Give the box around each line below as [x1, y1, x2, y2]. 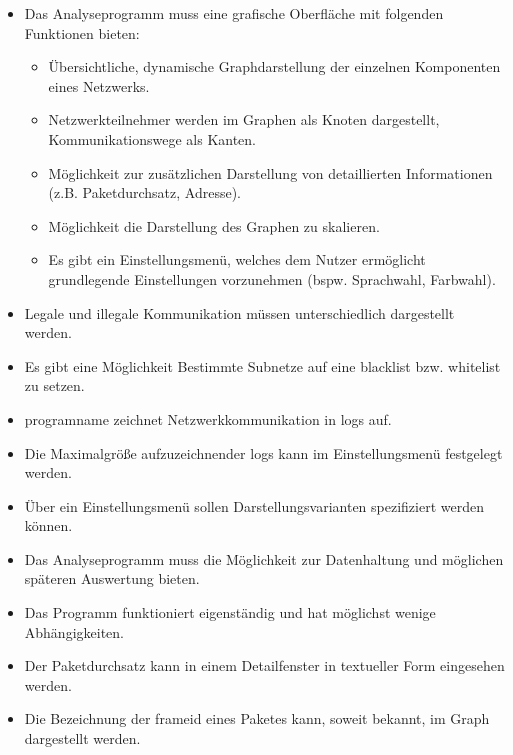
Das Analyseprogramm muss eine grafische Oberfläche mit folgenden [24, 3, 444, 23]
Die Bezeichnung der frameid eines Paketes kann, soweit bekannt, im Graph [24, 708, 490, 729]
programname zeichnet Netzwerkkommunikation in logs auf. [24, 408, 392, 429]
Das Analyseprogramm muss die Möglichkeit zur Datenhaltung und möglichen [24, 548, 504, 569]
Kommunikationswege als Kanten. [48, 128, 257, 149]
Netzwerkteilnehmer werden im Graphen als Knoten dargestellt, [48, 109, 440, 130]
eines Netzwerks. [48, 75, 150, 96]
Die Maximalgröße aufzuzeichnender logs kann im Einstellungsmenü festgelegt [24, 442, 503, 463]
